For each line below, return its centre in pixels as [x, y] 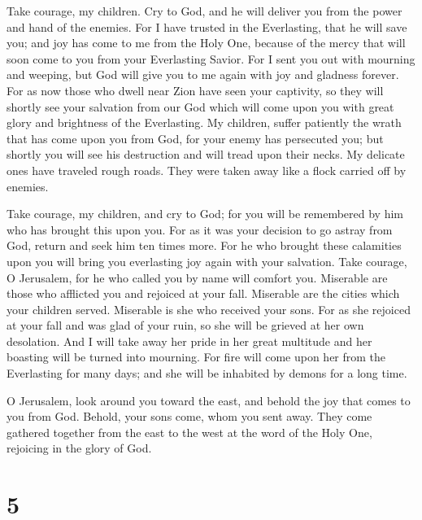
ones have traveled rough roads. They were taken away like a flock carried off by [207, 170]
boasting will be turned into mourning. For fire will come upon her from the [196, 357]
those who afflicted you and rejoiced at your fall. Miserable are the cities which [203, 293]
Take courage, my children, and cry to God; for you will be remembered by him [205, 214]
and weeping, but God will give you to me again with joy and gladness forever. [203, 74]
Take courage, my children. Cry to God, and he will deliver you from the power [204, 11]
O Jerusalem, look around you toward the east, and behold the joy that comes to [209, 400]
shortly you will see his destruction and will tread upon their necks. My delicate [206, 154]
